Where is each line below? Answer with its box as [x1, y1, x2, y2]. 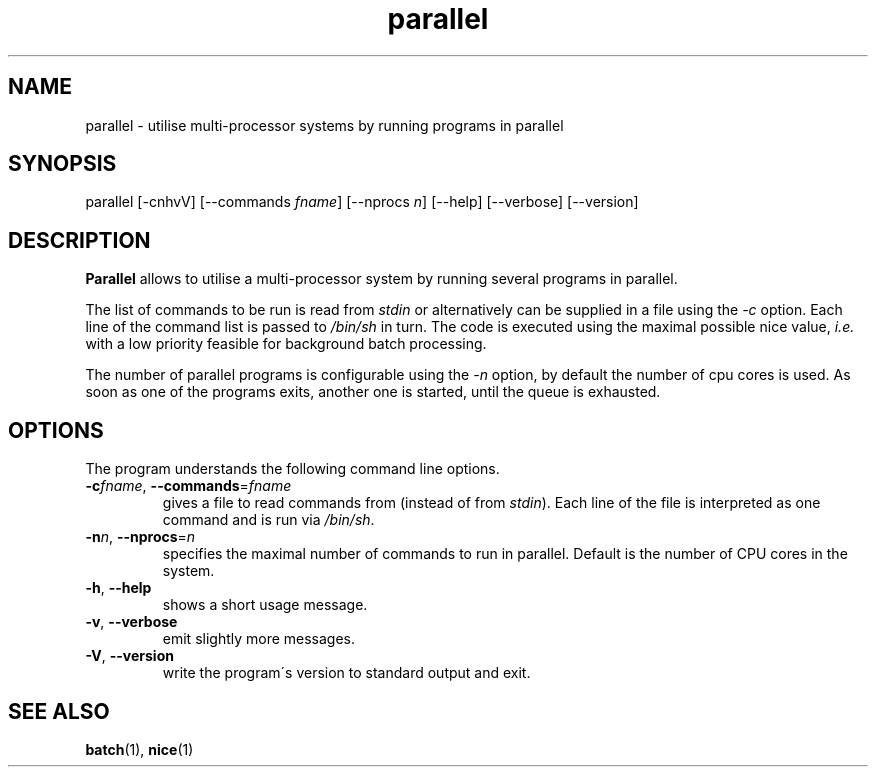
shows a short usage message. [162, 596, 368, 614]
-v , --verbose [85, 613, 178, 631]
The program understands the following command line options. [85, 460, 500, 478]
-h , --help [85, 579, 152, 597]
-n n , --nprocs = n [85, 528, 196, 546]
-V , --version [85, 647, 174, 665]
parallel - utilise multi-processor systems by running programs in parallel [85, 116, 564, 134]
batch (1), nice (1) [85, 740, 194, 758]
